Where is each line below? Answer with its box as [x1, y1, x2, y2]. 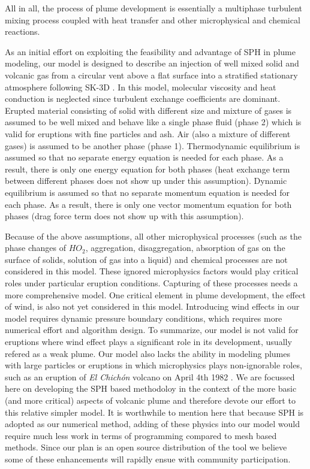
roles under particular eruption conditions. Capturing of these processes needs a [5, 277, 298, 289]
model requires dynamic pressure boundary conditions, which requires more [5, 311, 282, 324]
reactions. [5, 25, 40, 38]
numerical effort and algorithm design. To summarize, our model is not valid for [5, 323, 299, 336]
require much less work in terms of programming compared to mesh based [5, 429, 277, 441]
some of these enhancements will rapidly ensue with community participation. [5, 452, 291, 465]
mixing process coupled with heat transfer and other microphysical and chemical [5, 13, 300, 26]
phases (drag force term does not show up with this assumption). [5, 210, 244, 222]
